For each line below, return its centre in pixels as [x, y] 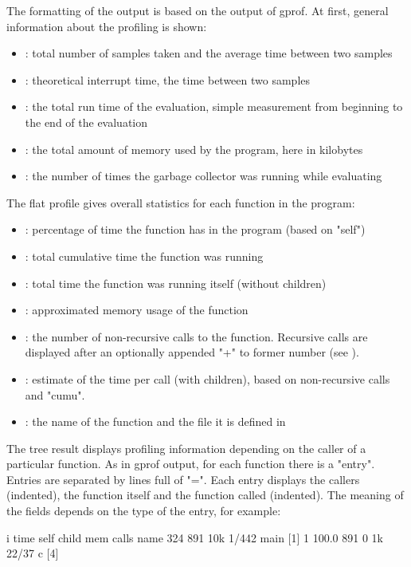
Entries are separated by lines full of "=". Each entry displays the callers [183, 479]
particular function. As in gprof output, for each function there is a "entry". [191, 464]
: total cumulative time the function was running [144, 256]
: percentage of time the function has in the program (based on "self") [195, 229]
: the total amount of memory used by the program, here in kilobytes [194, 149]
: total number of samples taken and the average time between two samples [209, 53]
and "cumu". [55, 394]
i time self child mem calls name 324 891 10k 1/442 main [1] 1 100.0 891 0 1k [195, 537]
